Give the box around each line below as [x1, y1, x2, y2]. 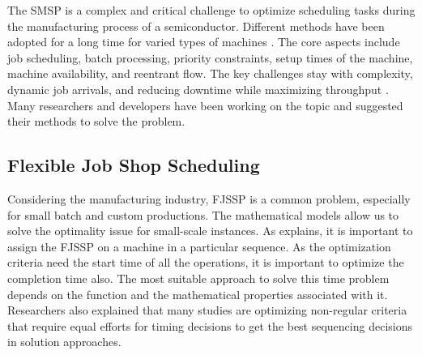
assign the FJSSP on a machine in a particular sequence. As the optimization [7, 237, 391, 254]
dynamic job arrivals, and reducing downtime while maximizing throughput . [7, 80, 389, 97]
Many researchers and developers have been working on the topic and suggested [7, 96, 403, 113]
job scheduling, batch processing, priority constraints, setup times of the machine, [7, 49, 413, 66]
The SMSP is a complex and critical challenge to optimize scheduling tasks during [7, 2, 416, 18]
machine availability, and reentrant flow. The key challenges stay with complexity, [7, 65, 413, 82]
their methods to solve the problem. [7, 113, 185, 130]
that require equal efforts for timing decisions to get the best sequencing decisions [7, 317, 412, 334]
